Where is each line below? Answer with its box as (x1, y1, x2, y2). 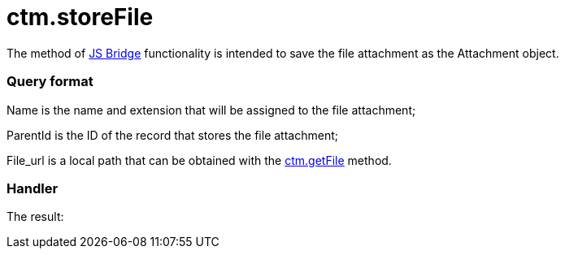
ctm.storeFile (7, 3, 154, 31)
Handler (7, 179, 59, 197)
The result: (7, 210, 64, 224)
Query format (7, 73, 93, 90)
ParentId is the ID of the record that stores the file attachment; (7, 127, 338, 142)
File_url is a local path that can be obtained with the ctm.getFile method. (7, 153, 392, 167)
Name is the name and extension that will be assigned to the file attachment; (7, 102, 416, 117)
